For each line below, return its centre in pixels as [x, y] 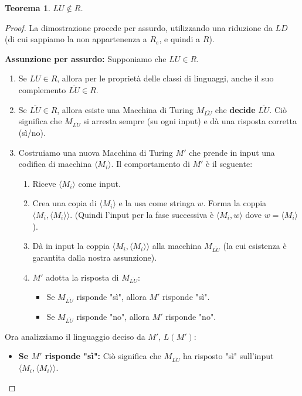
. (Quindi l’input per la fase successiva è [142, 215]
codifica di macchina [55, 164]
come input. [99, 183]
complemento [42, 89]
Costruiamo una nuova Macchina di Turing [96, 152]
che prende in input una [232, 152]
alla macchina [177, 246]
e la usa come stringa [157, 203]
